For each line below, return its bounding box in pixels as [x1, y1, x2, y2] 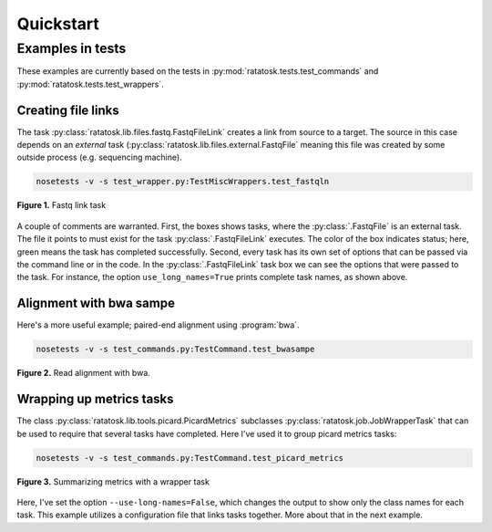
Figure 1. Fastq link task [16, 200, 107, 211]
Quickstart [16, 14, 100, 34]
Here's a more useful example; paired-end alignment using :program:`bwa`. [16, 319, 300, 330]
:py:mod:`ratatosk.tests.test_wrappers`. [16, 78, 164, 89]
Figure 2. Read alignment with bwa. [16, 368, 150, 379]
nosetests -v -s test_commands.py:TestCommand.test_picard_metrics [36, 453, 344, 463]
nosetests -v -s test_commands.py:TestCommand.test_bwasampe [36, 344, 315, 355]
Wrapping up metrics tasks [16, 391, 174, 407]
